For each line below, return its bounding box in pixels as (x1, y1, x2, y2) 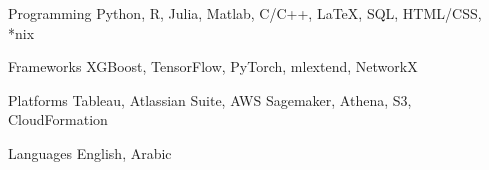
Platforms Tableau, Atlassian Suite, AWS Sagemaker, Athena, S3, (8, 89, 412, 110)
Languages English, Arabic (8, 142, 172, 163)
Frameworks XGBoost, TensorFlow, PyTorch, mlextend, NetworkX (8, 56, 418, 77)
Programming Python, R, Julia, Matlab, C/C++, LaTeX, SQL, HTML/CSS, (8, 3, 482, 23)
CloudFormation (8, 109, 108, 130)
